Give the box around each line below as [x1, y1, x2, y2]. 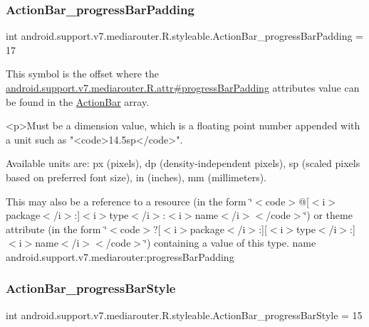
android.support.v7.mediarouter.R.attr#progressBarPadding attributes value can [6, 80, 360, 95]
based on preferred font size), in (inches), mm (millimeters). [6, 169, 267, 184]
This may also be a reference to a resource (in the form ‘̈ [6, 193, 253, 208]
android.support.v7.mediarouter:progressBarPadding [6, 249, 234, 264]
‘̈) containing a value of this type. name [144, 235, 316, 250]
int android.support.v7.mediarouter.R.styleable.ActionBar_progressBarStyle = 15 [6, 307, 363, 322]
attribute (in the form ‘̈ [6, 221, 108, 236]
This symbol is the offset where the [6, 66, 159, 81]
